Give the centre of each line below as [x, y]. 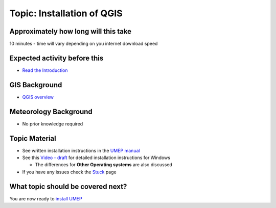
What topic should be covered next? [68, 186]
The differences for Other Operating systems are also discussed [103, 165]
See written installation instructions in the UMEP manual [81, 150]
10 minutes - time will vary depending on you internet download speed [84, 44]
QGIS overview [38, 97]
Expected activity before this [56, 58]
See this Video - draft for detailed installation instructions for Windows [96, 158]
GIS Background [36, 85]
